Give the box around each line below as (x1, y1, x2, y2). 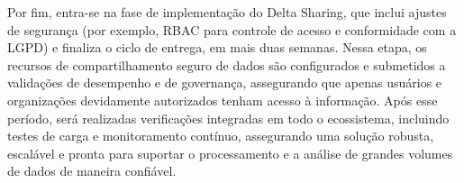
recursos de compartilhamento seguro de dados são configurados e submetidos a (7, 55, 446, 74)
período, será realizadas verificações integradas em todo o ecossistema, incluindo (7, 108, 450, 127)
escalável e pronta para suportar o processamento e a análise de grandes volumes (7, 143, 453, 162)
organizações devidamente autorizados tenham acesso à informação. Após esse (7, 90, 438, 109)
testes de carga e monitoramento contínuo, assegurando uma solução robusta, (7, 126, 434, 145)
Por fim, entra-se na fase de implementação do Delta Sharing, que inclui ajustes (7, 3, 447, 21)
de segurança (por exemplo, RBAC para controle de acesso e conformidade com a (7, 20, 457, 39)
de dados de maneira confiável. (7, 161, 177, 180)
